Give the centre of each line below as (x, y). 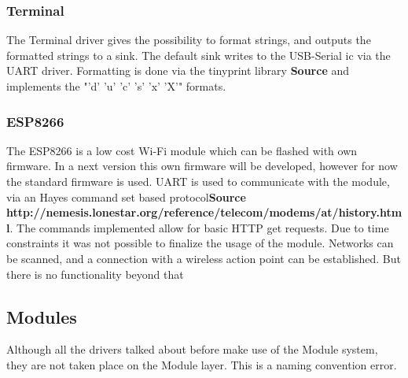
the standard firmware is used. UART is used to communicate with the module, (198, 181)
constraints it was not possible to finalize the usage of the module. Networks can (200, 243)
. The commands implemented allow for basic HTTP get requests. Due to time (199, 227)
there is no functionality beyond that (95, 274)
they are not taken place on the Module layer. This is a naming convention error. (202, 364)
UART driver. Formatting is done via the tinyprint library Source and (178, 70)
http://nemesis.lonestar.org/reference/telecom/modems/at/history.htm (204, 212)
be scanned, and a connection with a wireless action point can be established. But (204, 258)
